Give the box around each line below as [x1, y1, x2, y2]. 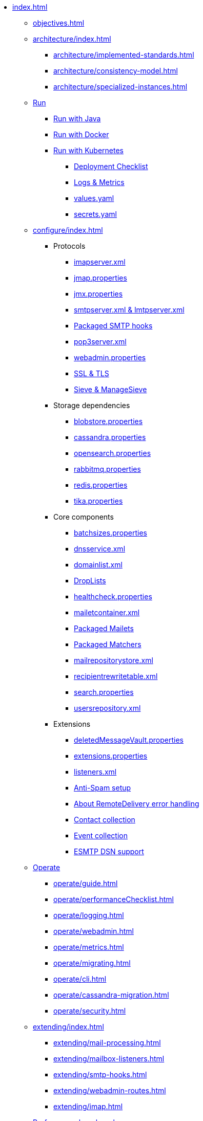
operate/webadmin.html [53, 927, 134, 935]
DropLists [74, 576, 106, 585]
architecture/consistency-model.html [53, 66, 178, 75]
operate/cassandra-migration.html [53, 990, 169, 999]
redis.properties [74, 481, 128, 489]
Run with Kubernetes [53, 146, 124, 155]
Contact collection [74, 815, 135, 824]
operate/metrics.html [53, 943, 124, 951]
